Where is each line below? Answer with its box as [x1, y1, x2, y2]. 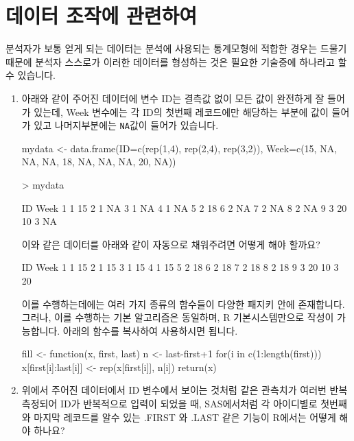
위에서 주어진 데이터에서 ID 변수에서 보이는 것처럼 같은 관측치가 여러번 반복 [21, 383, 348, 397]
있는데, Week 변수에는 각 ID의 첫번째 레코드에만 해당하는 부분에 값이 [34, 104, 329, 119]
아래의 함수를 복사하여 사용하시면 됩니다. [62, 323, 238, 337]
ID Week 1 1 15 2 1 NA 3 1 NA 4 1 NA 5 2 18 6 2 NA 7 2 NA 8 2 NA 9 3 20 [21, 200, 347, 215]
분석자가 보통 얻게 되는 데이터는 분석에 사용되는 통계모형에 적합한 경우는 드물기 [5, 41, 347, 56]
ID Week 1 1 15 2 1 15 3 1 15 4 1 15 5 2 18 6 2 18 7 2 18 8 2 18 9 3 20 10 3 [21, 260, 339, 274]
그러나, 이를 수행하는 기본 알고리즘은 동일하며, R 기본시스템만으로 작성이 [21, 310, 334, 324]
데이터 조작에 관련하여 [5, 1, 198, 29]
